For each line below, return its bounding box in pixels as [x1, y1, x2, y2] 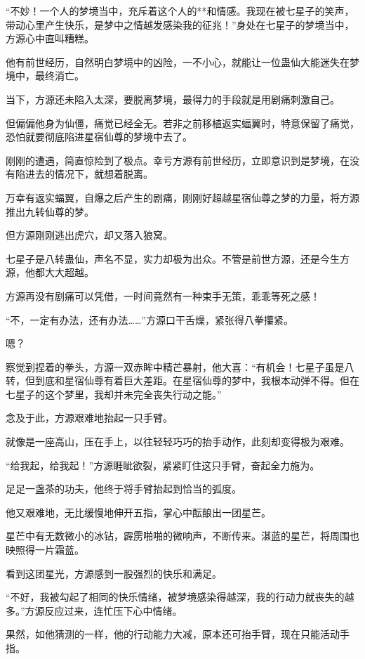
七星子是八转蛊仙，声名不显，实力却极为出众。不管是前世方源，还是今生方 [6, 251, 350, 266]
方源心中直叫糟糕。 [6, 31, 94, 46]
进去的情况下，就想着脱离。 [25, 167, 153, 181]
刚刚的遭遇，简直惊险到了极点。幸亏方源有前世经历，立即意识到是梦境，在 [6, 152, 350, 167]
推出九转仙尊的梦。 [6, 204, 94, 218]
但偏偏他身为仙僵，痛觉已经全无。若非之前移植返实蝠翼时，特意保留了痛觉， [6, 115, 359, 130]
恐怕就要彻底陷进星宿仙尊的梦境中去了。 [6, 129, 192, 144]
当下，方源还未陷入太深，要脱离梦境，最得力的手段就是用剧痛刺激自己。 [6, 91, 340, 106]
